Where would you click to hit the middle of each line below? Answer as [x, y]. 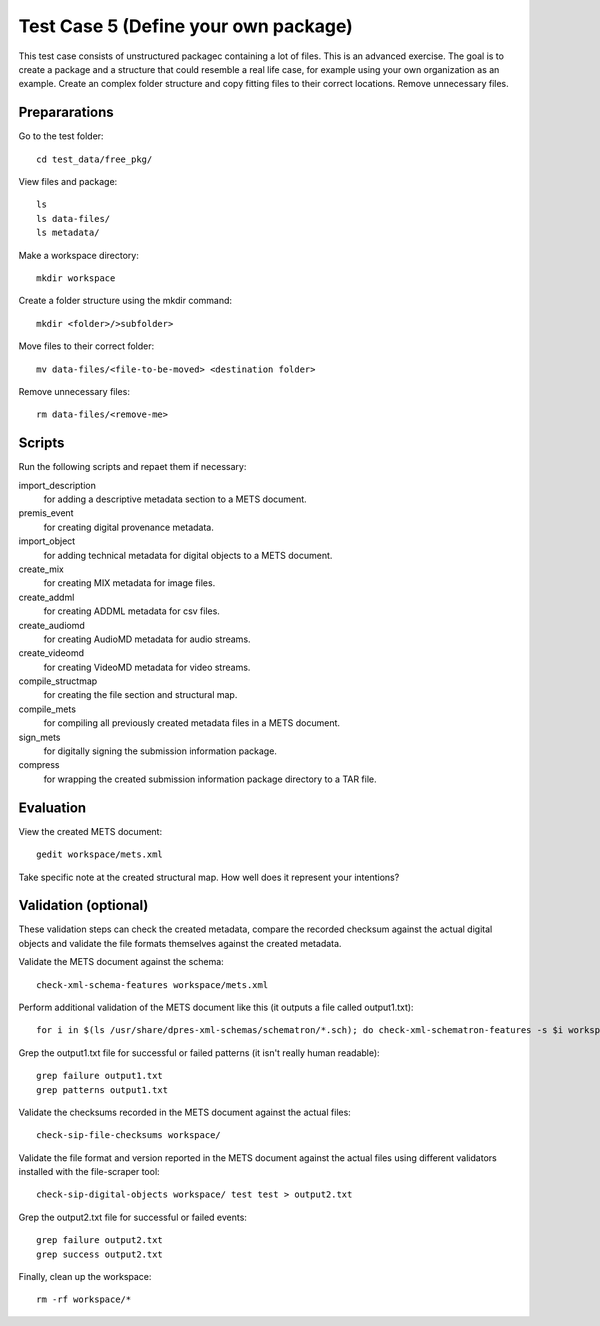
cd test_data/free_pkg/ [94, 159]
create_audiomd [51, 625]
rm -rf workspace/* [84, 1299]
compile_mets [47, 709]
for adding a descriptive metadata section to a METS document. [175, 499]
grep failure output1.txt [100, 1076]
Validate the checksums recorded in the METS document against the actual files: [185, 1112]
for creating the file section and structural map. [140, 695]
